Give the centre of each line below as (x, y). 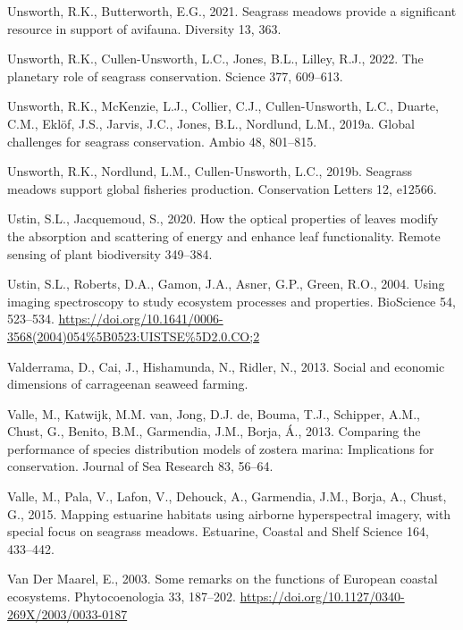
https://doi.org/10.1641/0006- (141, 319)
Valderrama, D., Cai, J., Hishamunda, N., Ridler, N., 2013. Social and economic (226, 366)
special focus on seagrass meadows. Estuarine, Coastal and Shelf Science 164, (218, 531)
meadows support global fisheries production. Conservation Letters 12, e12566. (222, 188)
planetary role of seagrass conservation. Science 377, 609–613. (175, 76)
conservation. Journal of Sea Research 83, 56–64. (140, 466)
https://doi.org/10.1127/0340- (322, 596)
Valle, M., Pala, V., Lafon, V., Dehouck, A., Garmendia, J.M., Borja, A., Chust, (227, 496)
